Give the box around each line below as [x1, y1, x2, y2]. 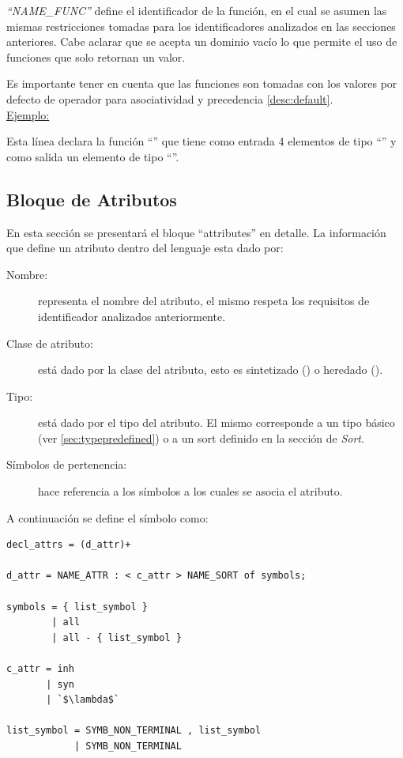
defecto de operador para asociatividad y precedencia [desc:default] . [6, 90, 333, 107]
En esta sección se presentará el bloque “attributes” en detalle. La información [6, 224, 386, 240]
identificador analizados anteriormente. [38, 307, 226, 324]
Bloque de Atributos [6, 187, 177, 211]
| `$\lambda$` [46, 694, 120, 706]
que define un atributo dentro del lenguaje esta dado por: [6, 239, 284, 256]
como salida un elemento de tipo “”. [6, 148, 179, 164]
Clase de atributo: [6, 334, 93, 351]
